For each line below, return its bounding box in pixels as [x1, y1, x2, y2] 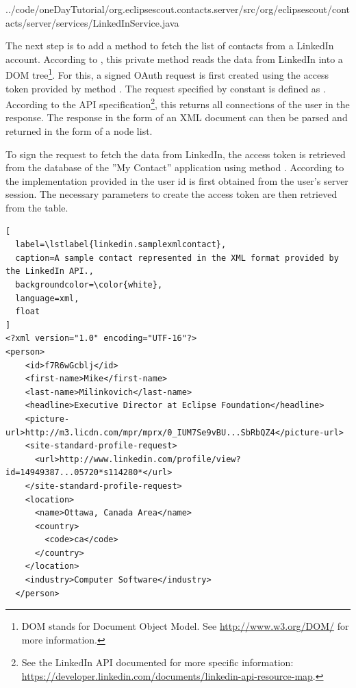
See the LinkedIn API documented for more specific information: [21, 655, 294, 670]
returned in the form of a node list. [5, 124, 153, 138]
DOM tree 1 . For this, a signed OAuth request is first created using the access [5, 66, 329, 82]
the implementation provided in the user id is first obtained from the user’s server [5, 173, 348, 188]
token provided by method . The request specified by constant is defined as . [5, 81, 326, 95]
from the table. [5, 201, 68, 215]
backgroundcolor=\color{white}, [15, 280, 163, 290]
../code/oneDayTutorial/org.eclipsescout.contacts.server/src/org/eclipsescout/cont [5, 2, 351, 16]
